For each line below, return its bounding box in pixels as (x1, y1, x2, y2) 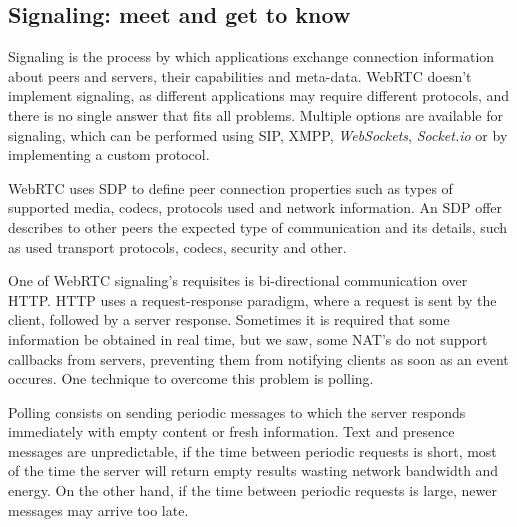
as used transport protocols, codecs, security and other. (8, 236, 347, 257)
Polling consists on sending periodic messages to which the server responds (8, 401, 466, 422)
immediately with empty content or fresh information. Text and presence (8, 421, 455, 442)
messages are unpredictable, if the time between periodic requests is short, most (8, 440, 497, 461)
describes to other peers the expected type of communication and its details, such (8, 216, 508, 237)
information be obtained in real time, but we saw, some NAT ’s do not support (8, 328, 488, 349)
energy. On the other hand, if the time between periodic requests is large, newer (8, 480, 497, 501)
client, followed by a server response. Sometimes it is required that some (8, 309, 450, 330)
